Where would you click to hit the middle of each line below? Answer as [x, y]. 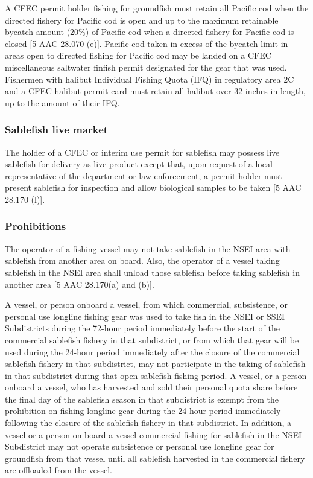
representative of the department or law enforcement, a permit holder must [144, 175]
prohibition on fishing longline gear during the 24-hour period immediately [143, 411]
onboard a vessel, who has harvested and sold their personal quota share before [151, 387]
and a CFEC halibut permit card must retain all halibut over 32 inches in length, [155, 91]
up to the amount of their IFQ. [62, 102]
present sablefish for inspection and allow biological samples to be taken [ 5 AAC [153, 187]
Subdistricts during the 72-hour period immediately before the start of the [142, 328]
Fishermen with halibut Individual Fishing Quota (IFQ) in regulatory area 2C [150, 79]
